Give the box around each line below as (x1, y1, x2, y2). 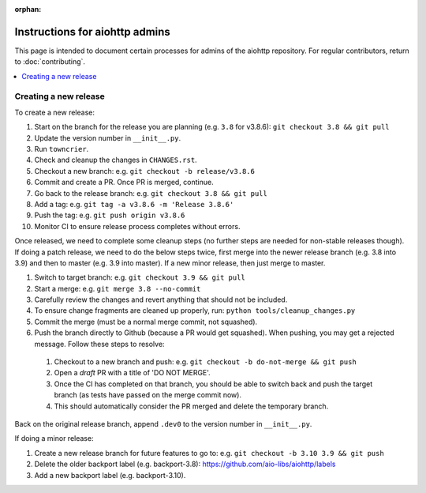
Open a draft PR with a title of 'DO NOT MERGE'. (54, 368, 211, 378)
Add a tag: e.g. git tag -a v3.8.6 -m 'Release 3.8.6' (34, 199, 234, 209)
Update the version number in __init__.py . (34, 133, 181, 142)
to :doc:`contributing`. (14, 57, 86, 66)
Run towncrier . (34, 145, 89, 153)
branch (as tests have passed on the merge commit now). (54, 390, 242, 400)
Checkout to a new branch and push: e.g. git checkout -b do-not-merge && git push (54, 357, 357, 367)
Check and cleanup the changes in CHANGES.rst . (34, 155, 197, 165)
